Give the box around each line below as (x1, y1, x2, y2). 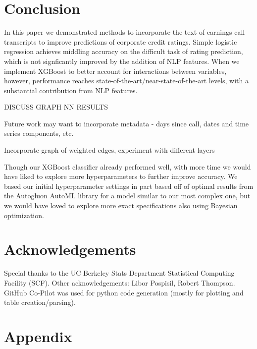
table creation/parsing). (4, 297, 76, 307)
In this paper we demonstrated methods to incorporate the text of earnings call (4, 27, 245, 37)
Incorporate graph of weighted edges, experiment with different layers (4, 145, 215, 155)
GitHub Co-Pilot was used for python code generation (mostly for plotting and (4, 287, 244, 297)
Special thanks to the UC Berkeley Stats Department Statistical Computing (4, 268, 235, 278)
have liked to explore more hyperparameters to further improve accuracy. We (4, 171, 238, 181)
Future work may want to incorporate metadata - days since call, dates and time (4, 118, 249, 128)
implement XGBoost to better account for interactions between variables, (4, 65, 227, 76)
